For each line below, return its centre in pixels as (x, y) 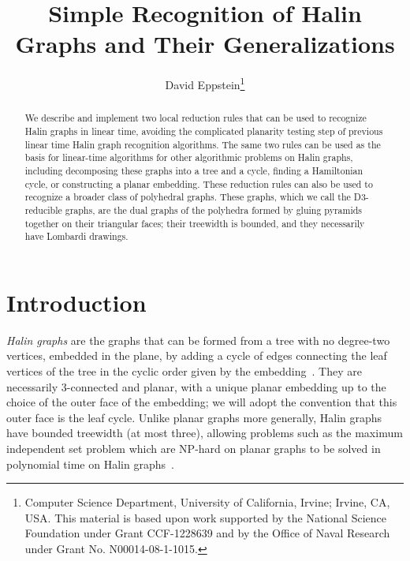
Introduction (76, 302)
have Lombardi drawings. (76, 236)
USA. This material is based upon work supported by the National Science (205, 517)
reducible (43, 209)
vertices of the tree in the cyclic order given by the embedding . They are (184, 371)
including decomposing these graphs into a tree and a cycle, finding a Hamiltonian (194, 170)
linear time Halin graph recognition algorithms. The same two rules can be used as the (203, 144)
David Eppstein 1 (205, 83)
